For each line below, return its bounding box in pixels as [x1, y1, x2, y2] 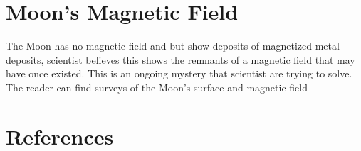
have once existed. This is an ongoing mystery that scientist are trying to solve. [6, 66, 352, 81]
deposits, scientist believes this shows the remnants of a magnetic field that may [6, 52, 355, 67]
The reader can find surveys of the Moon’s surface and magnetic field [6, 79, 308, 94]
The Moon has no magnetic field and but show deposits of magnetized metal [6, 38, 340, 53]
